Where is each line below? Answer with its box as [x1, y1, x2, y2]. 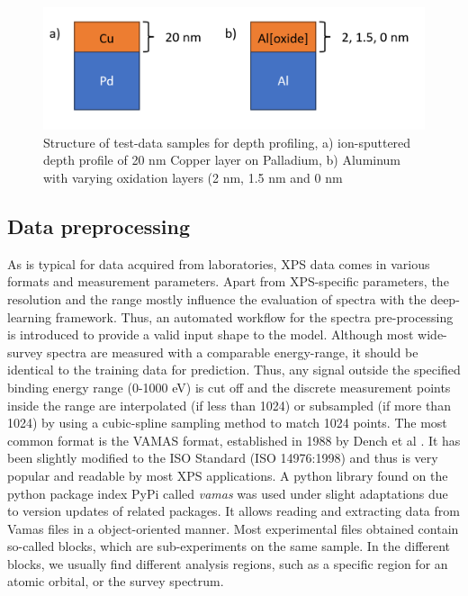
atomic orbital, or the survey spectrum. [7, 572, 224, 591]
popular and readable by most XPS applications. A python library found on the [7, 465, 448, 484]
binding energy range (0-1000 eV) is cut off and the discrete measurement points [7, 377, 451, 396]
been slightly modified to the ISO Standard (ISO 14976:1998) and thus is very [7, 448, 438, 467]
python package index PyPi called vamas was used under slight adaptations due [7, 483, 448, 502]
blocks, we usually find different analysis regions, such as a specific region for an [7, 554, 448, 573]
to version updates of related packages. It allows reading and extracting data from [7, 501, 460, 520]
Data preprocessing [7, 212, 191, 239]
